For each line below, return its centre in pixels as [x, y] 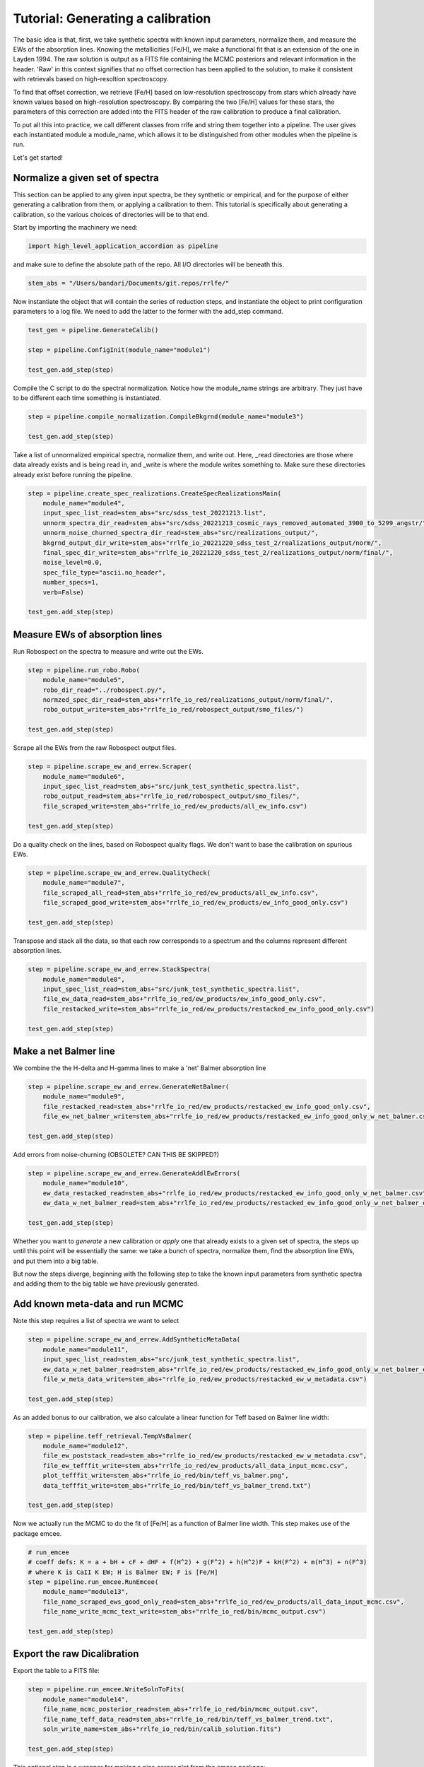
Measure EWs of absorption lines [88, 634]
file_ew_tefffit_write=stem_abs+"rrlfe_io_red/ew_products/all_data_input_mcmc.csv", [196, 1466]
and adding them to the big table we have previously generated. [106, 1284]
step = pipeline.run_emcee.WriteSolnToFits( [106, 1690]
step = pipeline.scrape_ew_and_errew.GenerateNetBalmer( [129, 1087]
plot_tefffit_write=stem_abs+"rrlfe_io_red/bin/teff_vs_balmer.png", [166, 1476]
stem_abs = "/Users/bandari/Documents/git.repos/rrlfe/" [129, 283]
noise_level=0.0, [73, 563]
